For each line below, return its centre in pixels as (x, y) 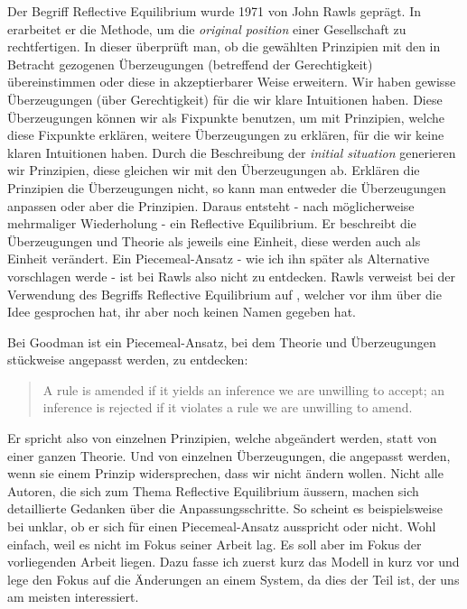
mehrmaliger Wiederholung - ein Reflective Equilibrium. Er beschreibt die (212, 223)
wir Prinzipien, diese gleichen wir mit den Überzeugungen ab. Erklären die (214, 170)
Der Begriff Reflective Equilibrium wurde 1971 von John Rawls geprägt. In (214, 11)
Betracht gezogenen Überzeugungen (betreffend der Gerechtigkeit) (190, 64)
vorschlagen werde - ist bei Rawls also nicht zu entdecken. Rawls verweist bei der (231, 276)
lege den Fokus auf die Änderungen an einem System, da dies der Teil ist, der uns (233, 579)
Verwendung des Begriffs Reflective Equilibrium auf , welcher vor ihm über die (224, 294)
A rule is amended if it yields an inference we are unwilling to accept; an (244, 389)
